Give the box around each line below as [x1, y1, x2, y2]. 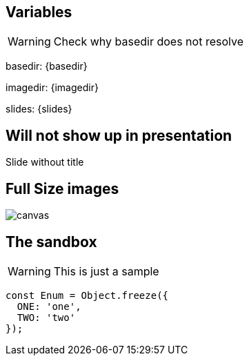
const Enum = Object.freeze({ [6, 289, 169, 301]
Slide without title [6, 156, 84, 168]
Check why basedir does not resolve [53, 35, 243, 49]
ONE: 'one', [17, 300, 81, 312]
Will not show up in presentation [6, 126, 232, 144]
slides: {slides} [6, 103, 72, 115]
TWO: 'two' [17, 311, 76, 323]
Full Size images [6, 179, 119, 197]
